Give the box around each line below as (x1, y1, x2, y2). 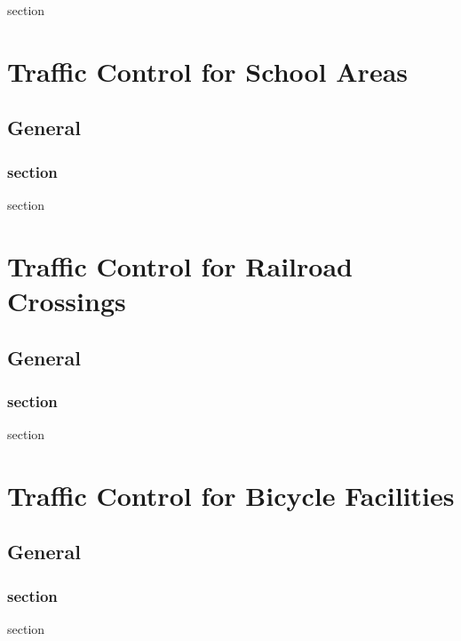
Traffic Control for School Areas (7, 52, 408, 89)
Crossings (7, 282, 126, 318)
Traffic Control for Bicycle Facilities (7, 477, 455, 513)
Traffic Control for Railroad (7, 247, 353, 284)
